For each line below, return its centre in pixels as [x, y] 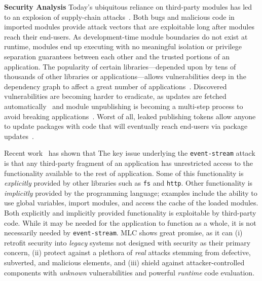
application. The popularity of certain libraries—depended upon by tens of [120, 66]
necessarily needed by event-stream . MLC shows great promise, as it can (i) [123, 233]
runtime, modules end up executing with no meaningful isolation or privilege [123, 46]
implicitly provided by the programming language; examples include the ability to [131, 192]
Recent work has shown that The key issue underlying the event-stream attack [130, 153]
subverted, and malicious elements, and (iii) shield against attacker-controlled [124, 262]
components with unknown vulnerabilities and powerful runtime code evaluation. [129, 272]
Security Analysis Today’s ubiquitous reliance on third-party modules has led [128, 7]
